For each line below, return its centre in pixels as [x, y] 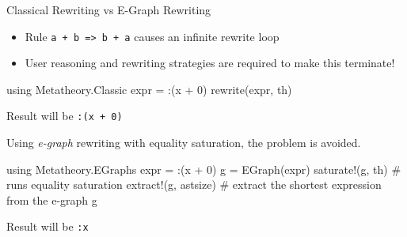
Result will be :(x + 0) [65, 116]
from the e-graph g [52, 199]
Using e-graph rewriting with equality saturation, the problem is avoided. [184, 143]
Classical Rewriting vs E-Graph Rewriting [109, 9]
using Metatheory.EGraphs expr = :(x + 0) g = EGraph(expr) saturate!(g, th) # [204, 169]
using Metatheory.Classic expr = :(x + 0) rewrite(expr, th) [149, 89]
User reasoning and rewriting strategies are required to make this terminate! [210, 63]
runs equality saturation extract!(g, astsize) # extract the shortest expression [194, 184]
